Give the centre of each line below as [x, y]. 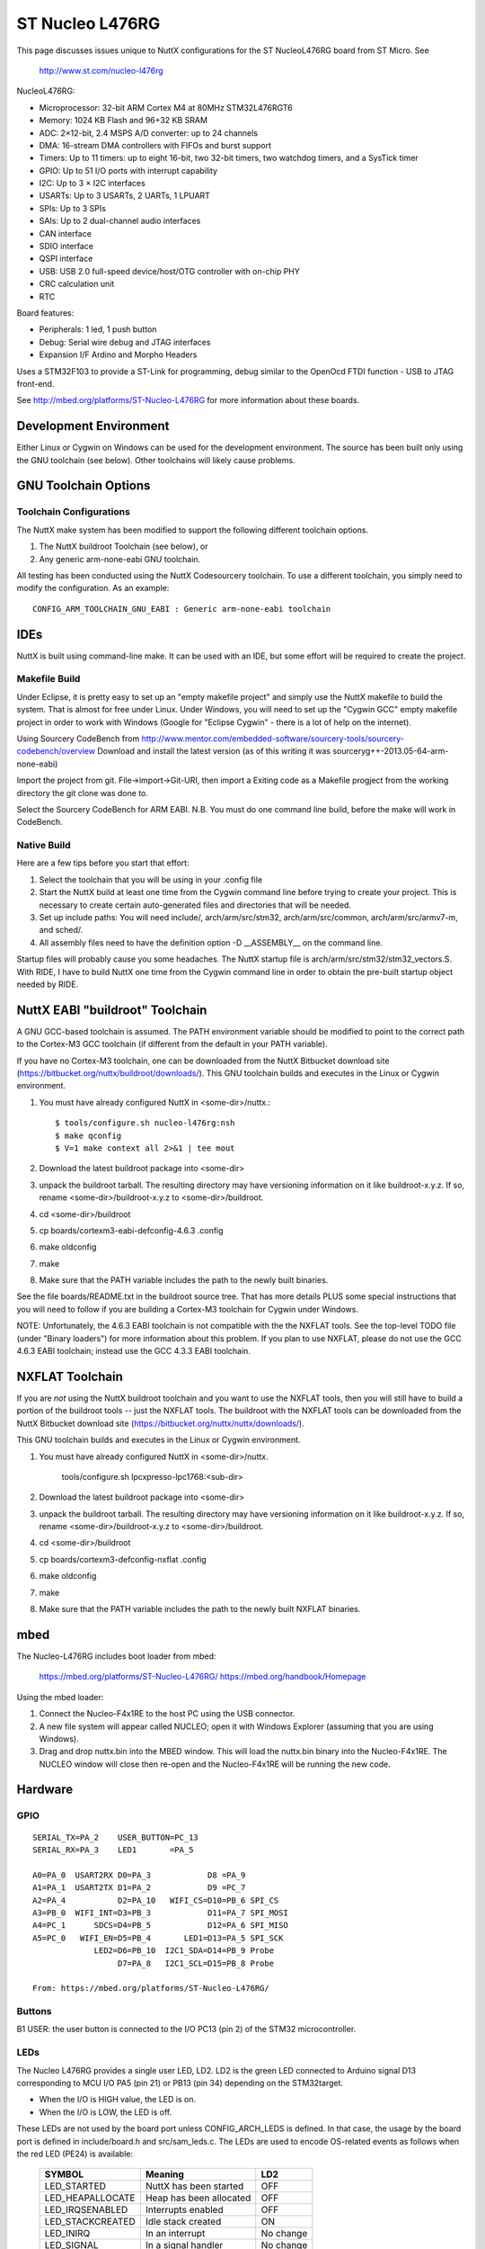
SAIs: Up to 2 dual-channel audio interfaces [120, 221]
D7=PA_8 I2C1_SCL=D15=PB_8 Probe [195, 1963]
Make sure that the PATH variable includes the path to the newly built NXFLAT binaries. [200, 1609]
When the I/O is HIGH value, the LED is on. [118, 2100]
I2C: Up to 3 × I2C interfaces [92, 184]
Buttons [35, 2012]
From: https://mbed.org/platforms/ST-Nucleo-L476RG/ [151, 1989]
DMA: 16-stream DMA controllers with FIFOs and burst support [155, 145]
